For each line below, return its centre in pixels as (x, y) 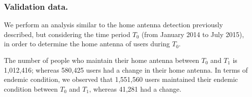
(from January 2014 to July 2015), (193, 34)
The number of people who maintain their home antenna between (102, 60)
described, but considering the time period (67, 34)
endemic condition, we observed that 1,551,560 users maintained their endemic (121, 79)
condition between (31, 88)
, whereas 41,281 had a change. (135, 88)
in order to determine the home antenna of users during (87, 44)
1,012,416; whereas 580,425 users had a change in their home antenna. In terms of (126, 69)
